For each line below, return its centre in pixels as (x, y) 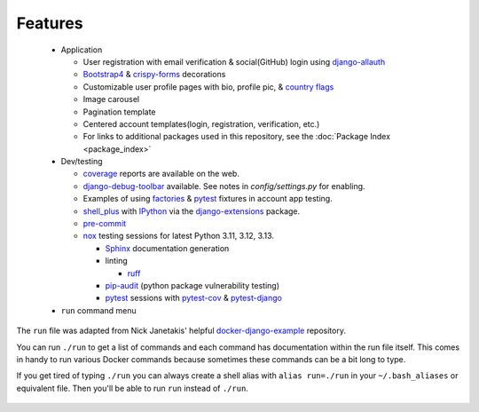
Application (82, 50)
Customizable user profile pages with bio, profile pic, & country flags (208, 87)
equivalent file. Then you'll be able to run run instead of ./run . (132, 388)
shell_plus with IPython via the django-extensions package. (192, 211)
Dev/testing (82, 162)
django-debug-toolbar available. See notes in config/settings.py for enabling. (224, 186)
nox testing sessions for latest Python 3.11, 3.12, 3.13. (179, 236)
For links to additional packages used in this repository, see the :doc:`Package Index (236, 137)
